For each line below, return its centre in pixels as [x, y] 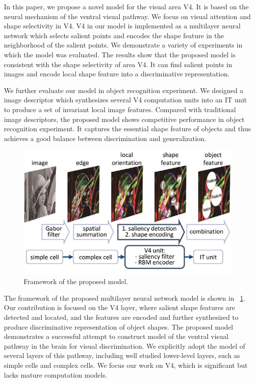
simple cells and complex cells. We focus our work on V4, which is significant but [126, 365]
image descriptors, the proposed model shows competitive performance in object [124, 119]
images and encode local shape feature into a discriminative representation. [117, 74]
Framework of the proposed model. [76, 281]
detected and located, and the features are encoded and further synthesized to [121, 317]
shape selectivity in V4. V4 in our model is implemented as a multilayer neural [122, 26]
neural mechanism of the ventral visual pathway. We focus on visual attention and [127, 16]
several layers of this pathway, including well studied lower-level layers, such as [122, 355]
